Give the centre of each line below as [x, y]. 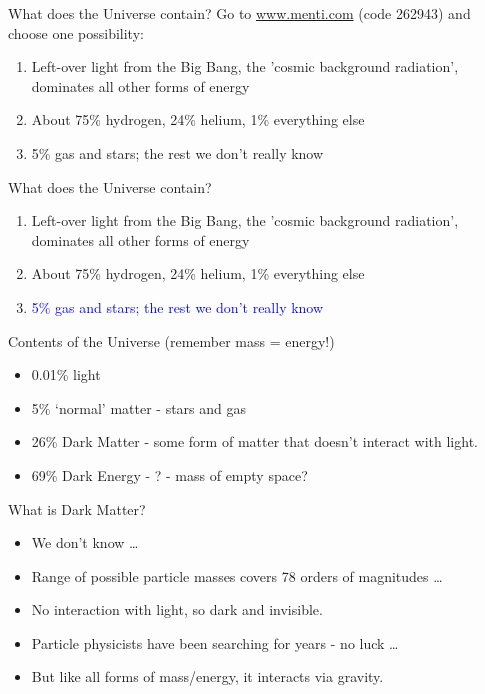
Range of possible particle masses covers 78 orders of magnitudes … [237, 575]
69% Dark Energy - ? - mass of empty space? [169, 474]
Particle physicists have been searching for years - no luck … [215, 642]
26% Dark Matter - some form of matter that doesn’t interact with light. [254, 441]
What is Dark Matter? [77, 508]
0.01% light [66, 374]
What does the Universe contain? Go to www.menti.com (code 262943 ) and [239, 13]
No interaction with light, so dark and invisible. [177, 609]
